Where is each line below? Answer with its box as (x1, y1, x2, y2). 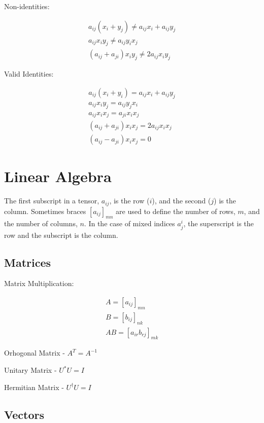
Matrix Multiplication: (4, 278, 74, 289)
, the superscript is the (183, 218, 254, 229)
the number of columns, (4, 218, 78, 229)
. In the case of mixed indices (84, 218, 175, 229)
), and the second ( (152, 195, 211, 206)
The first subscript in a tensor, (4, 195, 100, 206)
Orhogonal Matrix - (4, 347, 65, 358)
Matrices (4, 254, 51, 270)
